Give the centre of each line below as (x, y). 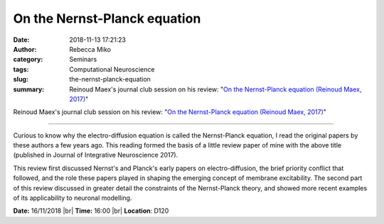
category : (28, 60)
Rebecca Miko (90, 49)
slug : (21, 79)
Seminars (83, 60)
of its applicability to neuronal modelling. (73, 198)
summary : (29, 89)
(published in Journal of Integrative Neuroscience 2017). (96, 155)
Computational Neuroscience (112, 69)
